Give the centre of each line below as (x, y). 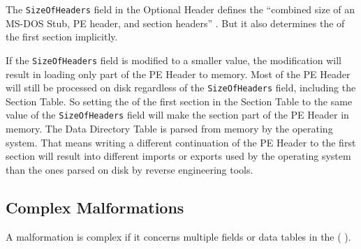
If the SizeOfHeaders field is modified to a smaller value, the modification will (174, 60)
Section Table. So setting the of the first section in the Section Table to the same (179, 101)
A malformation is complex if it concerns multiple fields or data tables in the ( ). (178, 236)
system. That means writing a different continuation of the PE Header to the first (181, 142)
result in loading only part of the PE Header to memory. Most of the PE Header (178, 74)
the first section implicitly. (62, 37)
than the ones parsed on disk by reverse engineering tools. (130, 169)
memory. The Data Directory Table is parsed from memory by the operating (169, 128)
